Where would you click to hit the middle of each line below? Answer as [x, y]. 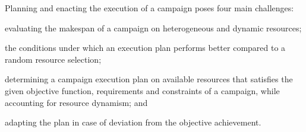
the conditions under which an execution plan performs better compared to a [145, 48]
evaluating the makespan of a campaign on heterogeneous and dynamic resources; [153, 28]
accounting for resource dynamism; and [76, 102]
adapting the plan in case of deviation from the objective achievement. [133, 122]
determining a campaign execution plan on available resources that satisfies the [149, 79]
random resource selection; [53, 59]
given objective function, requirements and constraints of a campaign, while [142, 90]
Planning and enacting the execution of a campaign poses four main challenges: [149, 8]
